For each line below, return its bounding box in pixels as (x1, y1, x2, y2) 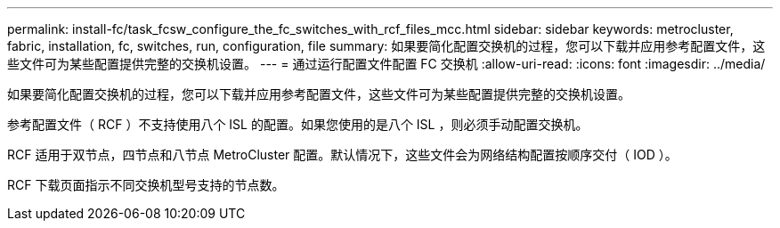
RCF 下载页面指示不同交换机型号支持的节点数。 (7, 177, 285, 192)
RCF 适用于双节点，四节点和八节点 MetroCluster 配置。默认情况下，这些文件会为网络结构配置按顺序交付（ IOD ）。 (7, 147, 678, 162)
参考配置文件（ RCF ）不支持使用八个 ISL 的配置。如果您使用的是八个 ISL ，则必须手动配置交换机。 (7, 117, 589, 132)
